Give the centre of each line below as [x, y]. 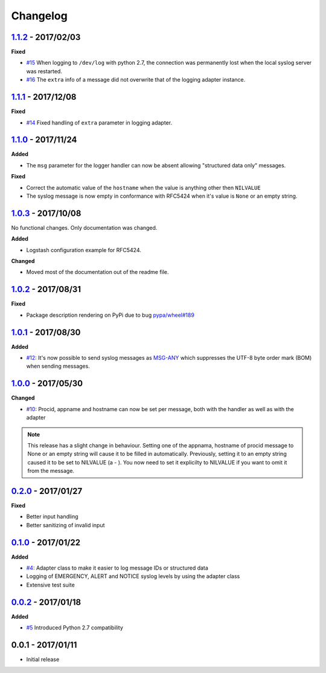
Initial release [43, 660]
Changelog [39, 16]
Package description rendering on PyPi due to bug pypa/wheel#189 [110, 315]
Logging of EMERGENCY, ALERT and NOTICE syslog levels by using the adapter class [133, 576]
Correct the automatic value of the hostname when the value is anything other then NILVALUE [143, 187]
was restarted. [44, 71]
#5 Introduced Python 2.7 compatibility [75, 628]
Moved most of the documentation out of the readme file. [97, 272]
